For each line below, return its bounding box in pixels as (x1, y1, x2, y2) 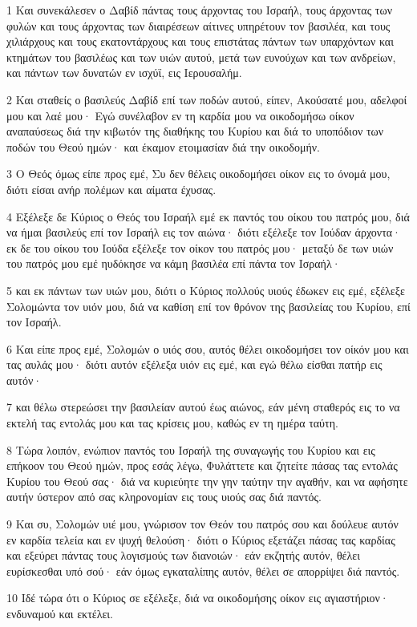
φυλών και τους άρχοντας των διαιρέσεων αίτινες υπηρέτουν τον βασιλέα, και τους (6, 17, 391, 34)
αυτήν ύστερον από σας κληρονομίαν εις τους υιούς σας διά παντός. (6, 488, 322, 505)
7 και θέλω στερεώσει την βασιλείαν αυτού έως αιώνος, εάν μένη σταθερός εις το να (6, 398, 400, 415)
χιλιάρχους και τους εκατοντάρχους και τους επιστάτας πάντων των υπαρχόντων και (6, 33, 394, 50)
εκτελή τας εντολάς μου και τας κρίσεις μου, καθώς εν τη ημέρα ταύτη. (6, 415, 338, 431)
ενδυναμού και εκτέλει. (6, 605, 113, 621)
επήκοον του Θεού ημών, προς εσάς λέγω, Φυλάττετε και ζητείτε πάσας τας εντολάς (6, 457, 398, 474)
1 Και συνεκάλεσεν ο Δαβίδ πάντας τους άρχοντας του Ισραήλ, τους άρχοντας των (6, 2, 393, 18)
